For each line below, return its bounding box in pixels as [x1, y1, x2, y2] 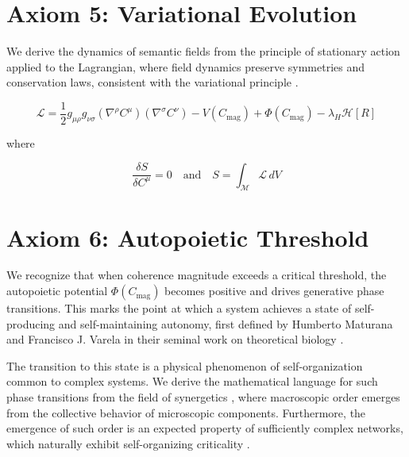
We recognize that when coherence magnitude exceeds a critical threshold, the [6, 267, 387, 283]
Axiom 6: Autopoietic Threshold [6, 221, 369, 253]
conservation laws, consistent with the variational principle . [6, 74, 299, 90]
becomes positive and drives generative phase [164, 282, 384, 299]
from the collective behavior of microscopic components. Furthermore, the [6, 404, 366, 421]
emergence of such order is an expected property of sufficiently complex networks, [6, 420, 403, 436]
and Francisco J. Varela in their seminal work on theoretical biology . [6, 331, 344, 348]
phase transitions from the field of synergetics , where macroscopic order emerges [6, 389, 400, 405]
